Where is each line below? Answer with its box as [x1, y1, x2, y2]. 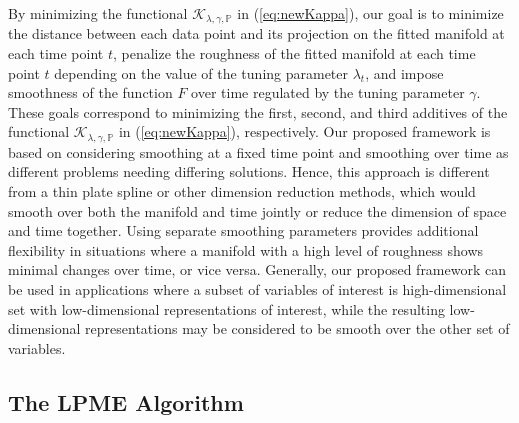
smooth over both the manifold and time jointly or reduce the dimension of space [8, 200, 507, 221]
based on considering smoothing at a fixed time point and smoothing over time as [8, 141, 509, 162]
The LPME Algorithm [8, 386, 244, 417]
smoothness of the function [8, 82, 173, 103]
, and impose [365, 62, 444, 83]
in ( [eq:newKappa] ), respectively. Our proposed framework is [118, 121, 491, 142]
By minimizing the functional [8, 3, 188, 23]
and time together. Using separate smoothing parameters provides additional [8, 220, 479, 241]
